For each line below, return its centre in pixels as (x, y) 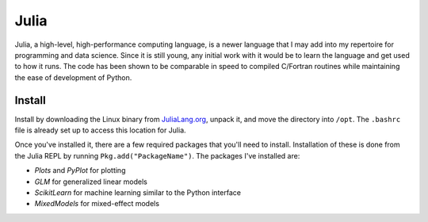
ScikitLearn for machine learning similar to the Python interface (138, 192)
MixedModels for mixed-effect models (97, 204)
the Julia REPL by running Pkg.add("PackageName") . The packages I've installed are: (157, 155)
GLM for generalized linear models (91, 182)
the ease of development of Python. (73, 77)
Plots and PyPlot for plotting (80, 170)
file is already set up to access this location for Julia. (100, 130)
